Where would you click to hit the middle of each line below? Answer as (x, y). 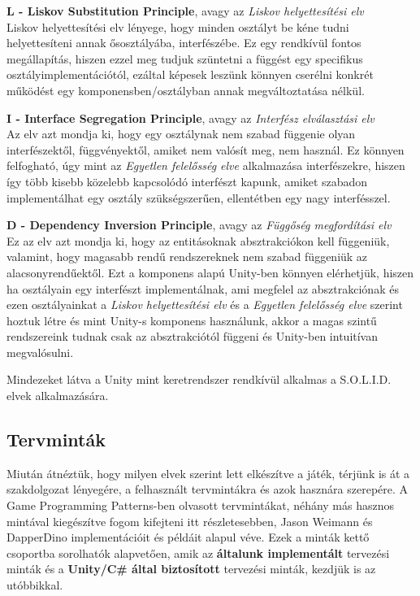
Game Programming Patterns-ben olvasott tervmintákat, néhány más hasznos (201, 505)
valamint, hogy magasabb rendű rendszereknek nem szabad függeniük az (187, 257)
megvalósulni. (40, 352)
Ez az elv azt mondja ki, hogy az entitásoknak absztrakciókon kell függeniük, (198, 240)
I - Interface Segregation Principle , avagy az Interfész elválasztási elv (191, 117)
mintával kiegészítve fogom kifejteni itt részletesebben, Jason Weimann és (190, 521)
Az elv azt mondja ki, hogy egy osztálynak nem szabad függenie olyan (181, 134)
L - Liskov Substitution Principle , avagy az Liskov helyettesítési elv (185, 11)
